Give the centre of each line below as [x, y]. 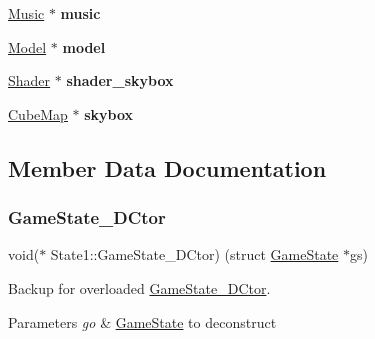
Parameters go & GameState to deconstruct [142, 321]
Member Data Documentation [167, 167]
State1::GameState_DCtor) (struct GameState [194, 254]
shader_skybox [120, 80]
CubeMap [38, 113]
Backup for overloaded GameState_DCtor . [139, 287]
